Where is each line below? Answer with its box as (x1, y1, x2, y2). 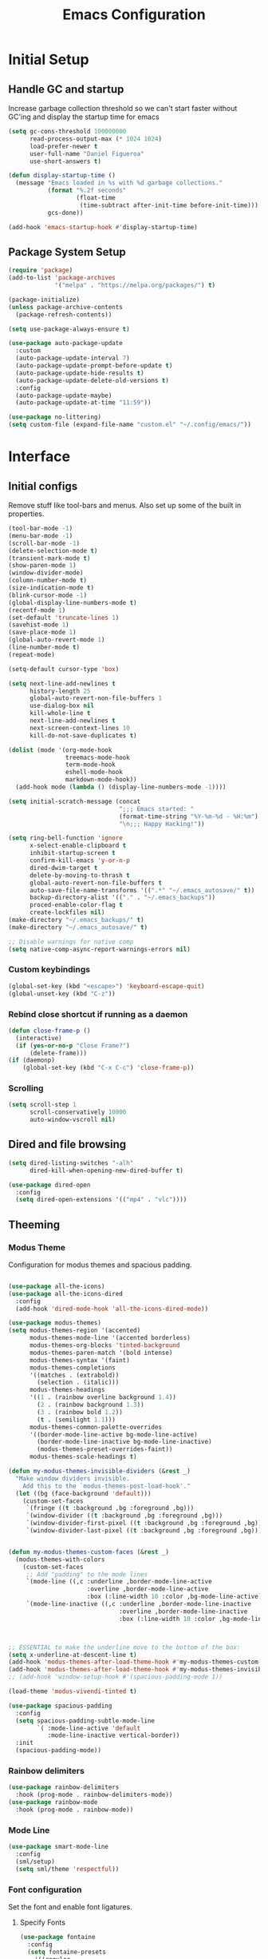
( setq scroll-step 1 (8, 1101, 77, 1109)
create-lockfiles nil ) (29, 908, 105, 916)
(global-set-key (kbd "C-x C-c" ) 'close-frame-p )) (22, 1064, 195, 1072)
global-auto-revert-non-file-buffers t (29, 879, 162, 887)
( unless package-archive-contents (8, 303, 124, 311)
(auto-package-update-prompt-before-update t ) (15, 362, 173, 370)
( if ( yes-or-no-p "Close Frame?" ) (15, 1041, 130, 1050)
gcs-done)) (47, 209, 84, 217)
